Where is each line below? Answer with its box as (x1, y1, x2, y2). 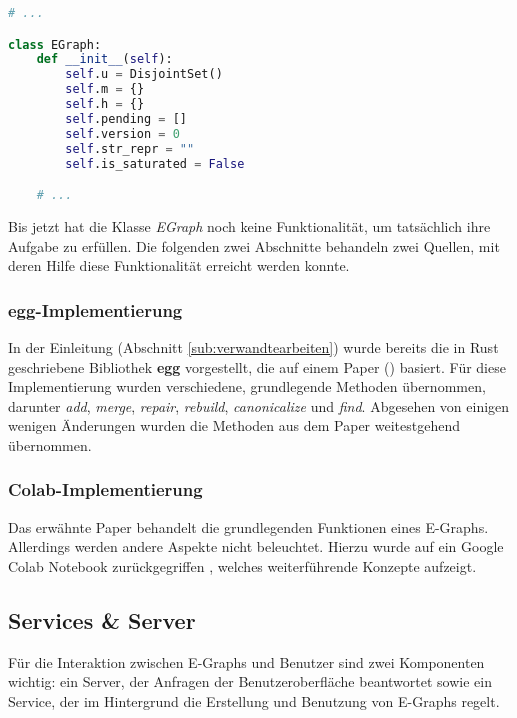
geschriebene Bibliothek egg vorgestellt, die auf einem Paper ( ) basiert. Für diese (8, 356, 506, 377)
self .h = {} (65, 97, 145, 112)
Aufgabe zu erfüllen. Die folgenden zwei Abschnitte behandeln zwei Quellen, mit (8, 235, 500, 256)
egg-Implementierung (8, 297, 183, 322)
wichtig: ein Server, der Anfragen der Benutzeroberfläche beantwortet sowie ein (8, 671, 492, 692)
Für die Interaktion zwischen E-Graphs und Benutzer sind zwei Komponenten (8, 651, 485, 672)
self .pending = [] (65, 111, 188, 126)
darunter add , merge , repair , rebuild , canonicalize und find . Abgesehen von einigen (8, 395, 510, 416)
